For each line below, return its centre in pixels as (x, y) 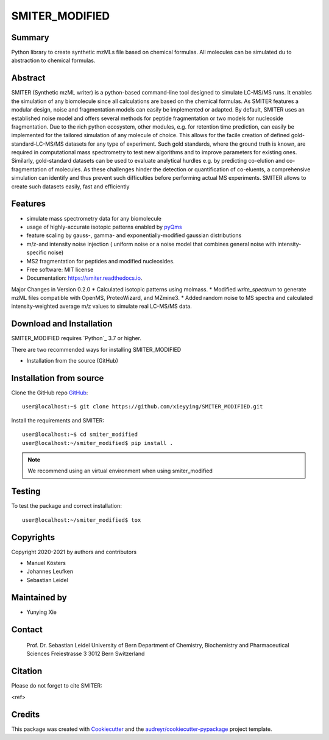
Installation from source (58, 378)
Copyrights (33, 537)
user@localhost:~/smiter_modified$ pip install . (98, 443)
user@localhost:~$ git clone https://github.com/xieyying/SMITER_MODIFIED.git (143, 407)
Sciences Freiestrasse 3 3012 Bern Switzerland (86, 654)
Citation (27, 671)
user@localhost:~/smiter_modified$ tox (82, 520)
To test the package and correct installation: (66, 506)
